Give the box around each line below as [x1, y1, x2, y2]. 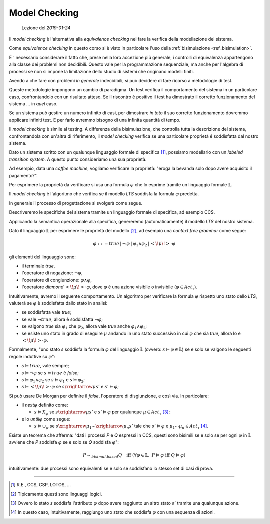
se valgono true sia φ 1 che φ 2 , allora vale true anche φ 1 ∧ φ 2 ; [21, 323, 147, 330]
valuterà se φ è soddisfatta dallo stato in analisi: [9, 300, 108, 306]
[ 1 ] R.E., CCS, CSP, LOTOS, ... [10, 482, 71, 488]
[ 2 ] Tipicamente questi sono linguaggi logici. [10, 491, 102, 497]
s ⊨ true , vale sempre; [21, 363, 69, 369]
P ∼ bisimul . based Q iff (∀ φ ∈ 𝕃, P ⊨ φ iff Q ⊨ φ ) [82, 452, 186, 459]
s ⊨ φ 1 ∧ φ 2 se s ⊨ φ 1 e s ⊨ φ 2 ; [21, 376, 85, 384]
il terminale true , [21, 263, 55, 269]
